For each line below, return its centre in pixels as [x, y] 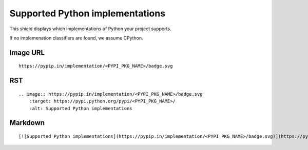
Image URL [27, 52]
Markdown [27, 123]
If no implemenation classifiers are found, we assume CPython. [76, 38]
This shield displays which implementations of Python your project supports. [90, 29]
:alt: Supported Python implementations [81, 108]
